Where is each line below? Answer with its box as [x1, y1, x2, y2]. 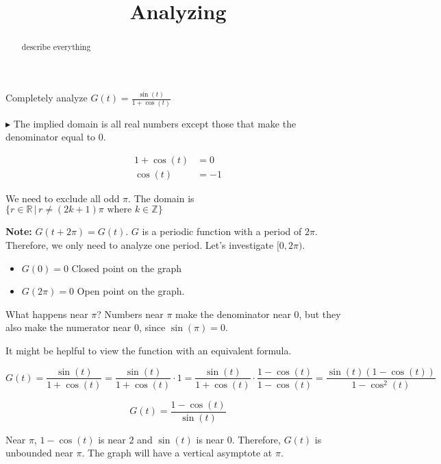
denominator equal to [5, 130, 96, 144]
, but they [299, 306, 341, 321]
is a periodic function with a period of [142, 224, 302, 239]
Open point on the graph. [77, 284, 185, 298]
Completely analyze [5, 90, 88, 105]
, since [139, 320, 166, 334]
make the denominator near [175, 306, 291, 321]
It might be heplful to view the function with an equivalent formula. [5, 343, 292, 357]
